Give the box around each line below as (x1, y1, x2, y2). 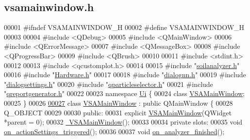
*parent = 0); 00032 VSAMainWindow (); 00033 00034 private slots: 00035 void (4, 117, 243, 127)
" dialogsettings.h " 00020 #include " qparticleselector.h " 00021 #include (4, 79, 213, 89)
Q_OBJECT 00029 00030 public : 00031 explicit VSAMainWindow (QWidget (4, 107, 232, 117)
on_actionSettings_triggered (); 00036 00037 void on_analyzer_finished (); (4, 126, 225, 136)
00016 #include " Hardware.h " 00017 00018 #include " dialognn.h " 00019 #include (4, 70, 246, 80)
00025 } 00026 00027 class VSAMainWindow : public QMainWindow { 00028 (4, 98, 233, 108)
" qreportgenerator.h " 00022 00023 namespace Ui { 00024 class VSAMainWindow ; (4, 88, 245, 98)
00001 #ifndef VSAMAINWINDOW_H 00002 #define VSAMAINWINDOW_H (4, 22, 245, 32)
